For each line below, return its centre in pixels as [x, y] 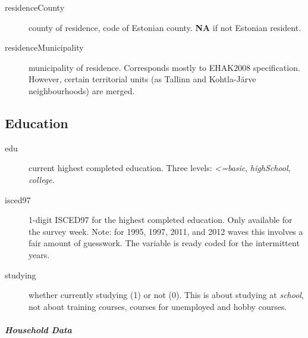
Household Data [38, 329]
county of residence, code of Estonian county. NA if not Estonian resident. [165, 27]
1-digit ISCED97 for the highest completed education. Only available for [161, 220]
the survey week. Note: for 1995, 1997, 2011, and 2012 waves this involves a [166, 231]
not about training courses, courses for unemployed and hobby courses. [158, 306]
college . [42, 179]
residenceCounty [35, 7]
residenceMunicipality [44, 47]
